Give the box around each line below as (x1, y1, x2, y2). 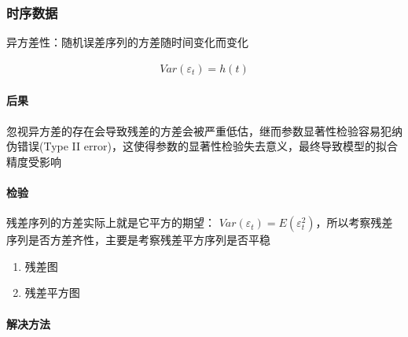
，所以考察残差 (315, 214, 393, 231)
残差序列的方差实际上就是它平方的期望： (6, 214, 215, 231)
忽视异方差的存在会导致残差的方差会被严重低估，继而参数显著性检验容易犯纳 (6, 122, 402, 139)
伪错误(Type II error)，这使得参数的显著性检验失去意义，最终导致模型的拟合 (6, 138, 398, 154)
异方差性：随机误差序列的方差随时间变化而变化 (6, 34, 248, 50)
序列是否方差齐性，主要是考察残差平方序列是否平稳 (6, 231, 270, 248)
